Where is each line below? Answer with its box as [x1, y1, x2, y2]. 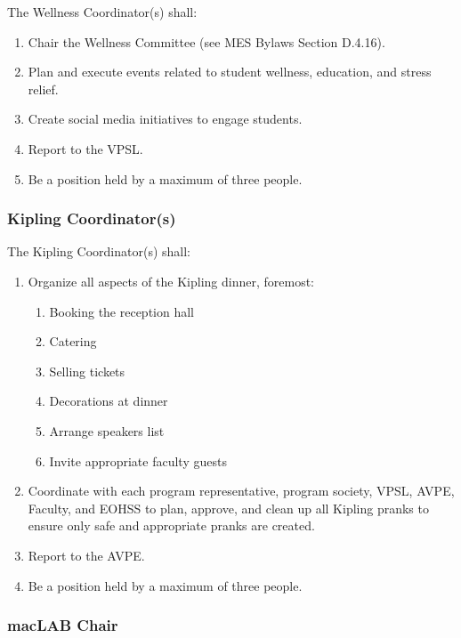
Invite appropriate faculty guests [49, 451, 227, 470]
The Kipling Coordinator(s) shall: [7, 242, 190, 261]
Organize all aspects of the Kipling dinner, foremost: [28, 271, 314, 290]
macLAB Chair [7, 614, 118, 636]
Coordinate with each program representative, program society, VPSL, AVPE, [28, 481, 455, 500]
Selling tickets [49, 361, 125, 380]
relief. [28, 79, 59, 98]
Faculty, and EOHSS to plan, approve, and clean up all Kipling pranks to [28, 498, 429, 517]
